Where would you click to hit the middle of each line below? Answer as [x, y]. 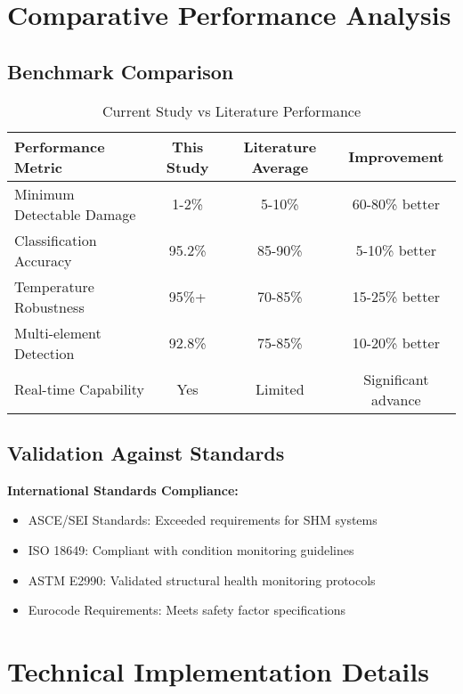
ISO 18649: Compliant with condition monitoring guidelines [191, 549]
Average [280, 167]
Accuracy [43, 260]
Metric [38, 167]
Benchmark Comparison [121, 71]
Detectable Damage [75, 214]
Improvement [396, 157]
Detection [45, 353]
